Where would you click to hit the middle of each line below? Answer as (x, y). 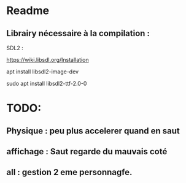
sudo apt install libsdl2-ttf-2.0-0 (47, 84)
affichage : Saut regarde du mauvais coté (87, 151)
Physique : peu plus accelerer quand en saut (93, 131)
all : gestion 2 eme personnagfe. (69, 172)
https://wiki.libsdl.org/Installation (48, 60)
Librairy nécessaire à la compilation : (78, 33)
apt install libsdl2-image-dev (42, 72)
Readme (28, 11)
